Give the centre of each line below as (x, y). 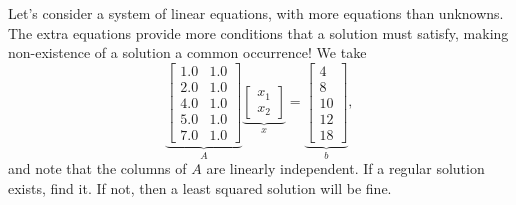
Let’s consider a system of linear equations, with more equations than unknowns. (256, 13)
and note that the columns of (97, 168)
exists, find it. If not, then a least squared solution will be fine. (200, 187)
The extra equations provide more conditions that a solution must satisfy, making (258, 32)
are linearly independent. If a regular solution (345, 168)
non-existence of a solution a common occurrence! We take (187, 52)
